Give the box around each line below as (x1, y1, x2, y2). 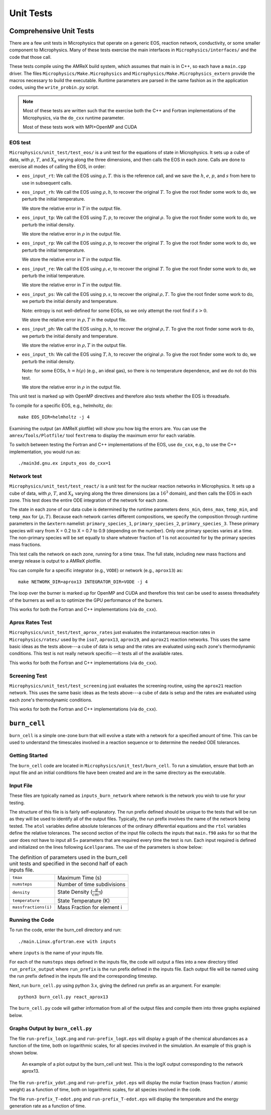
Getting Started (9, 752, 48, 759)
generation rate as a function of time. (9, 1103, 86, 1109)
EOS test (9, 139, 31, 146)
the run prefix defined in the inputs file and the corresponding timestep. (9, 973, 158, 979)
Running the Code (9, 916, 55, 923)
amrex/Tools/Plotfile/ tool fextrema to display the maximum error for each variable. (9, 433, 196, 438)
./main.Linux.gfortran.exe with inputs (18, 938, 116, 944)
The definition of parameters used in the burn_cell (9, 854, 127, 861)
